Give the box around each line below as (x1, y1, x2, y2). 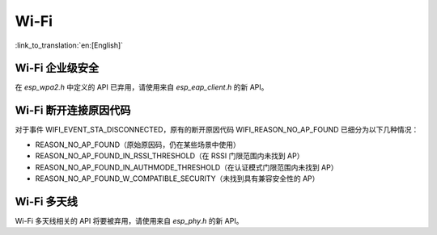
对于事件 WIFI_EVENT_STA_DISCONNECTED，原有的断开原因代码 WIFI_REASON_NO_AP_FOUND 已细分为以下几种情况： (15, 125, 419, 135)
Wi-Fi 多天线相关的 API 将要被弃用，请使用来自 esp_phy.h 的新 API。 (15, 216, 244, 225)
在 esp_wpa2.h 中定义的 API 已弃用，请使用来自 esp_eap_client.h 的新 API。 (15, 82, 269, 92)
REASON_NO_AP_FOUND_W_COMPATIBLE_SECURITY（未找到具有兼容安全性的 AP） (35, 174, 320, 183)
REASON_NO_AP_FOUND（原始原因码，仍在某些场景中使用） (35, 140, 240, 149)
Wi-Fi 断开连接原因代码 (15, 103, 131, 117)
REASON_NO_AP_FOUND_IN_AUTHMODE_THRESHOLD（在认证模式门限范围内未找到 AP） (35, 162, 338, 172)
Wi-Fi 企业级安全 (15, 61, 100, 75)
